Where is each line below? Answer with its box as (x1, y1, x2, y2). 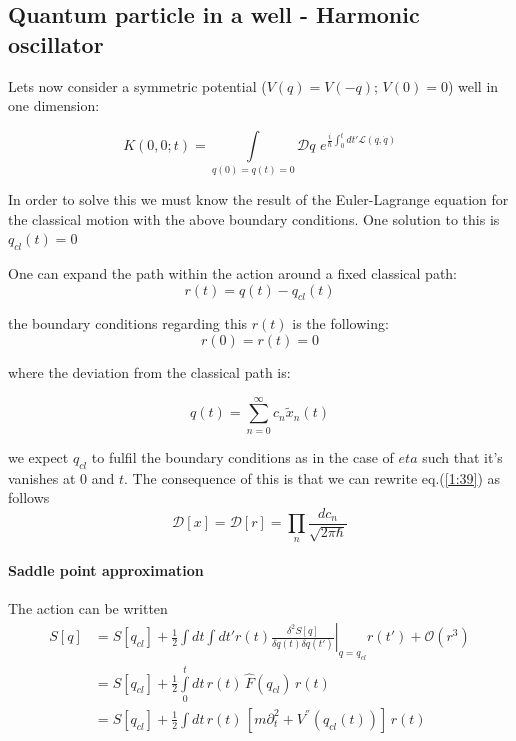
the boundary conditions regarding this (8, 313, 248, 334)
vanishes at (8, 467, 76, 488)
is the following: (292, 313, 389, 334)
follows (8, 487, 50, 508)
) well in (447, 75, 499, 96)
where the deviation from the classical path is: (8, 362, 291, 383)
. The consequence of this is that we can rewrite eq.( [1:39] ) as (124, 467, 501, 488)
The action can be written (8, 598, 168, 619)
